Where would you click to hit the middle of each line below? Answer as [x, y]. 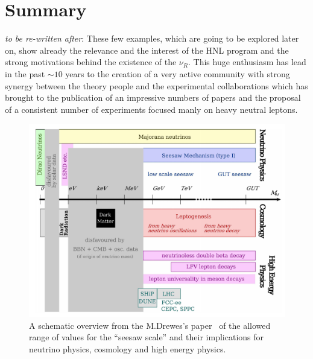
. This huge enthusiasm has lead [247, 62]
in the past [25, 73]
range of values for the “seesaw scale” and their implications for [147, 337]
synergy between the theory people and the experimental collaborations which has [156, 85]
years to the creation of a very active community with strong [178, 73]
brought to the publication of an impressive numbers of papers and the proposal [153, 97]
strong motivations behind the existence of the [91, 62]
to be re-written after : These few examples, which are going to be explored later [152, 38]
